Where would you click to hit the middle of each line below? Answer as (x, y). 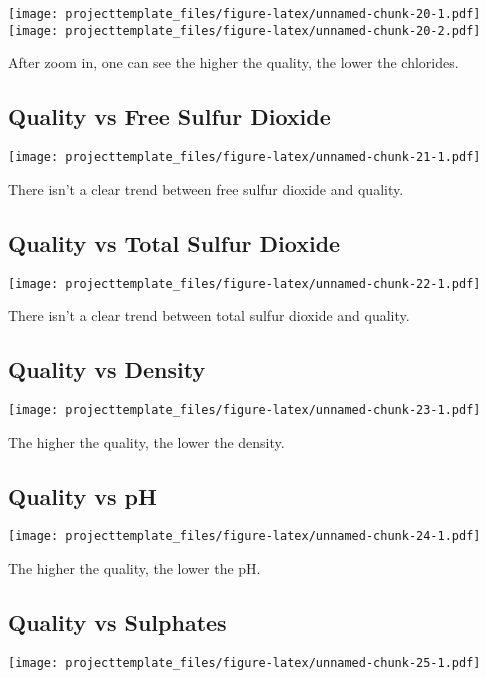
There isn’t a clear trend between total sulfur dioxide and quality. (209, 315)
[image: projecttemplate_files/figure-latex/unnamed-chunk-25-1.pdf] (244, 662)
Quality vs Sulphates (117, 622)
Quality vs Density (107, 369)
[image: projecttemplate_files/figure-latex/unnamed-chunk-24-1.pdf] (244, 536)
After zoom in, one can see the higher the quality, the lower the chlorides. (233, 62)
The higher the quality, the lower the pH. (134, 568)
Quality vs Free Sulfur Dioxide (169, 116)
